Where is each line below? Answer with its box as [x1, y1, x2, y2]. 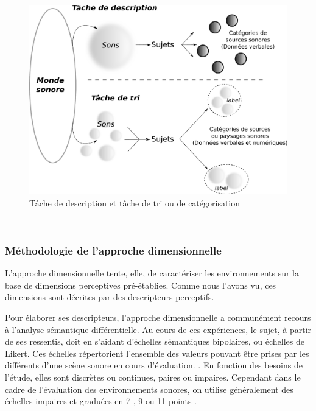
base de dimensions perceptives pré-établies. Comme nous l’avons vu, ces [5, 278, 276, 291]
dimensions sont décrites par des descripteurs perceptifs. [5, 290, 214, 303]
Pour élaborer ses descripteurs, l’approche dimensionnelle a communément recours [5, 311, 311, 324]
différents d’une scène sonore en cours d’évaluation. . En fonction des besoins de [5, 359, 303, 371]
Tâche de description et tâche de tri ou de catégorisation [29, 196, 241, 209]
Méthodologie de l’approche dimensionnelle [5, 242, 222, 258]
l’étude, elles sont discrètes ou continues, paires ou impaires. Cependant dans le [5, 371, 301, 383]
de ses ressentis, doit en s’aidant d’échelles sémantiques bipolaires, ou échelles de [5, 335, 305, 348]
